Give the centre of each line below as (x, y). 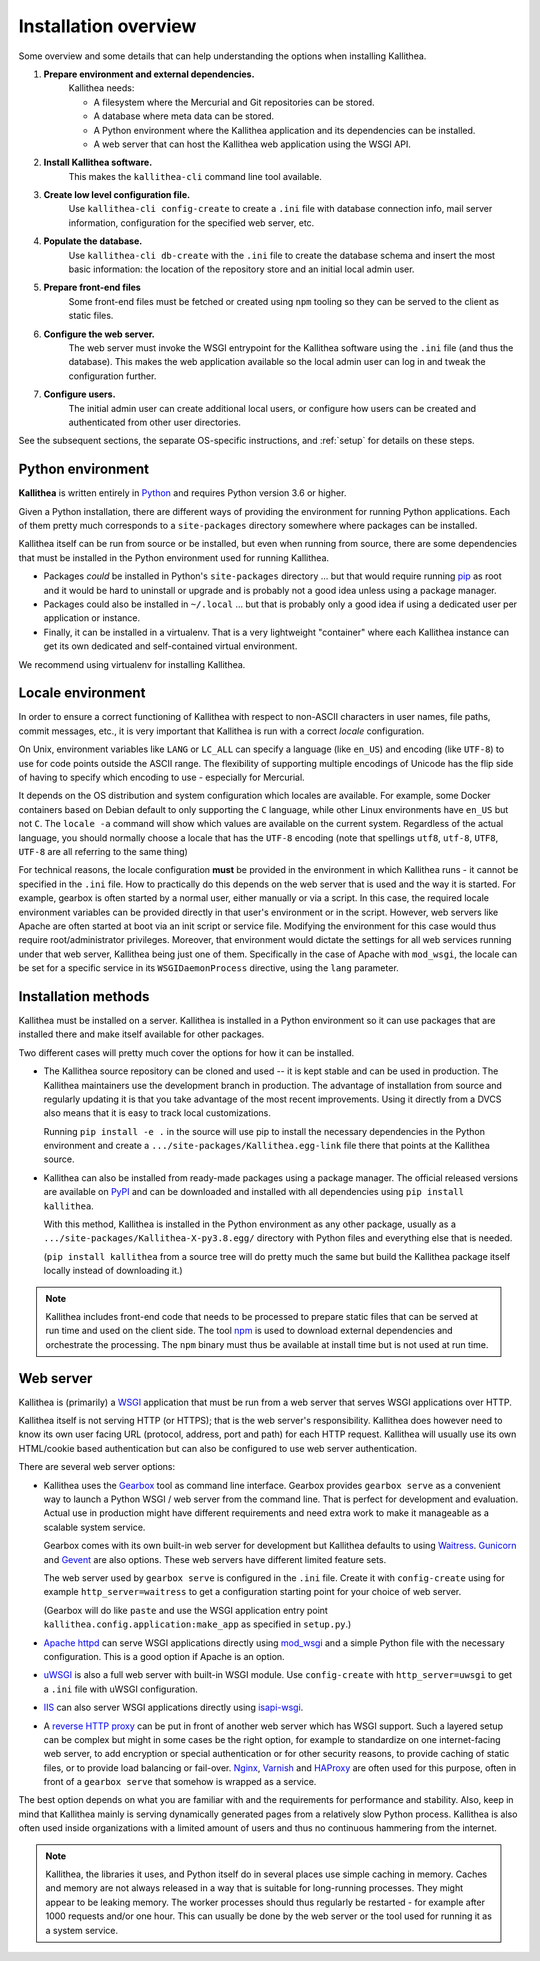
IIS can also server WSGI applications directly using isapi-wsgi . (173, 1707)
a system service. (82, 1930)
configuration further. (112, 376)
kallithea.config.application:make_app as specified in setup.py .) (197, 1624)
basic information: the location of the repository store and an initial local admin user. (241, 269)
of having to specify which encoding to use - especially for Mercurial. (161, 777)
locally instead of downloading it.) (113, 1271)
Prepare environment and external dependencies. (149, 74)
